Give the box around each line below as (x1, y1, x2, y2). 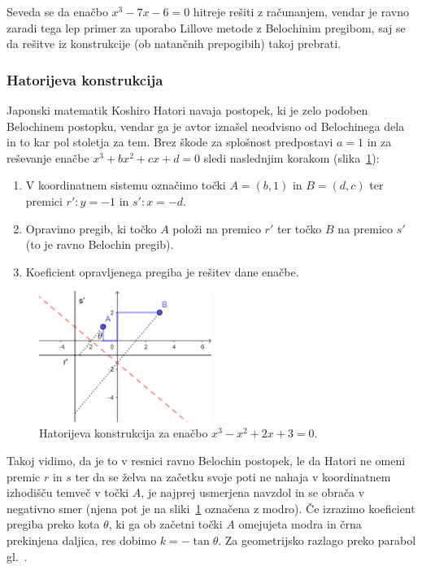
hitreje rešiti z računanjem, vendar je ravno (193, 3, 409, 20)
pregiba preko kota (7, 516, 100, 533)
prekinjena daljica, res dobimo (7, 531, 157, 548)
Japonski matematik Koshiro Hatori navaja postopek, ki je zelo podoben (7, 102, 368, 118)
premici (25, 192, 63, 209)
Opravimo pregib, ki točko (25, 220, 157, 237)
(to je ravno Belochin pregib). (25, 236, 174, 253)
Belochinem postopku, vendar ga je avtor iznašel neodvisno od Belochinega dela (7, 117, 405, 134)
